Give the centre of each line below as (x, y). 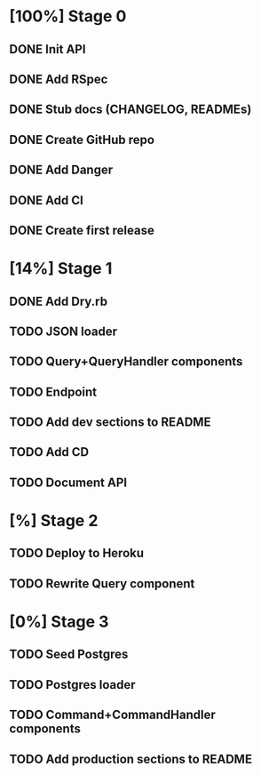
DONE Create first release (82, 230)
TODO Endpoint (53, 391)
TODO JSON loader (63, 331)
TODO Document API (68, 482)
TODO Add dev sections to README (110, 423)
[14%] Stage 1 (61, 269)
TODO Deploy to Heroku (77, 553)
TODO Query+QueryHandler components (126, 362)
